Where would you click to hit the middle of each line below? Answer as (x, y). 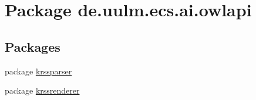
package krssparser (38, 71)
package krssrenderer (42, 90)
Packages (33, 46)
